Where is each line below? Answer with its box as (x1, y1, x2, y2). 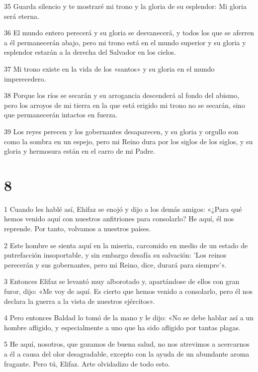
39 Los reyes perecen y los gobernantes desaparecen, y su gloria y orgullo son (4, 126, 239, 136)
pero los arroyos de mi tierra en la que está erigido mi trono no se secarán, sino (4, 99, 245, 110)
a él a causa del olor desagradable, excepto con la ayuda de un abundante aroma (4, 348, 250, 359)
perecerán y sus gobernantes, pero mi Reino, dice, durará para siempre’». (4, 259, 227, 270)
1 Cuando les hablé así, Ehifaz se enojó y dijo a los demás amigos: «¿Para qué (4, 203, 242, 214)
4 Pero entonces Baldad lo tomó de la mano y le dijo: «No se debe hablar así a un (4, 312, 254, 323)
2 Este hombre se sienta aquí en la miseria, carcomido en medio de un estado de (4, 240, 248, 250)
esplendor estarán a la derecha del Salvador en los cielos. (4, 47, 176, 57)
